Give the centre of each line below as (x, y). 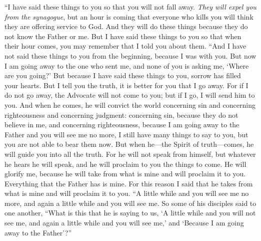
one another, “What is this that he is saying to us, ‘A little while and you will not (130, 213)
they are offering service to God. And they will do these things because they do (126, 26)
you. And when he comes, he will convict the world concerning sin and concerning (130, 104)
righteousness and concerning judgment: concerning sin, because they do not (121, 114)
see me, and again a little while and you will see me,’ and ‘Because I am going (124, 223)
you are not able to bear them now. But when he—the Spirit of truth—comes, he (129, 144)
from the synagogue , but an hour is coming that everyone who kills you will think (129, 16)
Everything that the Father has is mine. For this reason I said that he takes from (129, 183)
